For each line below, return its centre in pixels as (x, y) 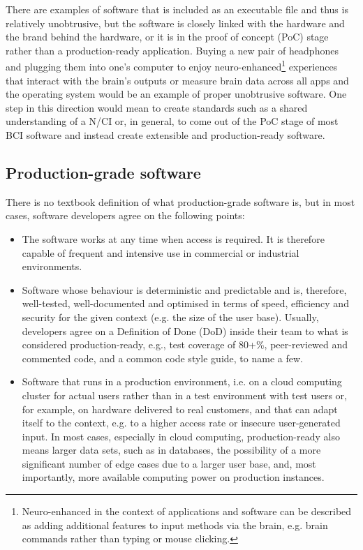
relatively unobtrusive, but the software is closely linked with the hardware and (175, 23)
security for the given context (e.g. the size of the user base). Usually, (170, 317)
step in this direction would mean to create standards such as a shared (157, 107)
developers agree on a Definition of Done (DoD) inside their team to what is (185, 330)
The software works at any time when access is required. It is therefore (173, 238)
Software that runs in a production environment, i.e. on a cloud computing (182, 381)
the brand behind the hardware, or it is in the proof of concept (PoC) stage (167, 37)
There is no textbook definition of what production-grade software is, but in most (180, 201)
